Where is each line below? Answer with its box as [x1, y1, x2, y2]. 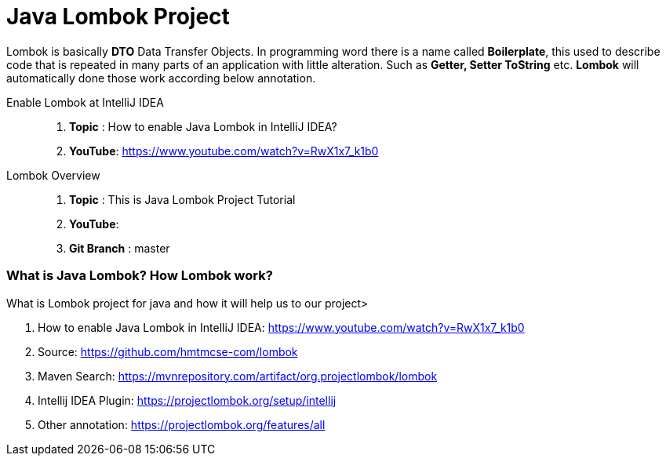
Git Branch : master [69, 241, 170, 255]
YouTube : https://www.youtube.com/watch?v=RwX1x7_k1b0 [69, 144, 379, 158]
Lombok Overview [6, 168, 100, 182]
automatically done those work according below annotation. [6, 71, 316, 85]
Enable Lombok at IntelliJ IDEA [6, 95, 164, 109]
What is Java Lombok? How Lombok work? [6, 267, 273, 284]
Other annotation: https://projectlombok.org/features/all [38, 417, 326, 431]
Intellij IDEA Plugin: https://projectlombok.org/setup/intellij [38, 393, 337, 407]
